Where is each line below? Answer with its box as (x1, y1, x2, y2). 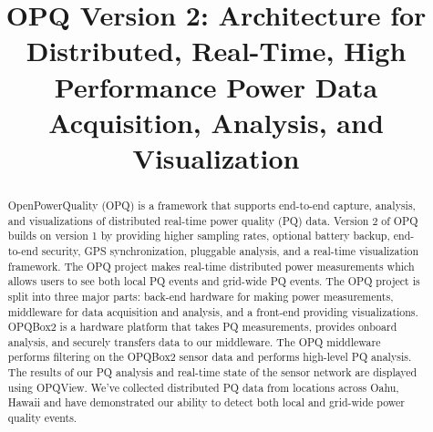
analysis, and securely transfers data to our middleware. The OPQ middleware (7, 334, 381, 349)
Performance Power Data (54, 67, 378, 105)
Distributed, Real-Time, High (26, 32, 407, 69)
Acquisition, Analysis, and (48, 103, 384, 140)
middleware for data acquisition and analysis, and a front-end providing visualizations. (7, 303, 418, 319)
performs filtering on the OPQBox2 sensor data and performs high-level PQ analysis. (7, 349, 412, 365)
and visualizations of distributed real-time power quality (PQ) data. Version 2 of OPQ (7, 212, 418, 228)
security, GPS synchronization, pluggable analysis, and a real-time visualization (41, 242, 419, 258)
